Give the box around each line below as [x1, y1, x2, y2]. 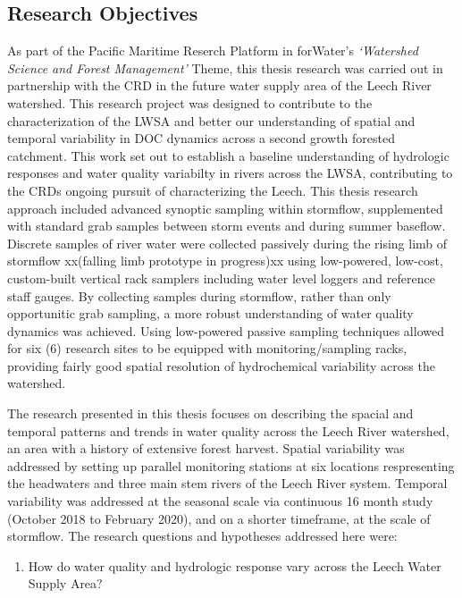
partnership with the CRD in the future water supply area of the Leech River [7, 76, 432, 95]
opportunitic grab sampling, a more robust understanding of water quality [7, 304, 414, 323]
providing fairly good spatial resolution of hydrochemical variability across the [7, 356, 435, 375]
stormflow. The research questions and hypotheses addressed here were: [7, 526, 398, 545]
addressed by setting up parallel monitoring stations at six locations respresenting [7, 456, 455, 475]
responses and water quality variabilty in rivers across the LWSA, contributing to [7, 164, 453, 182]
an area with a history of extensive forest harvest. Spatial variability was [7, 439, 405, 458]
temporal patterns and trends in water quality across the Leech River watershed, [7, 421, 449, 440]
